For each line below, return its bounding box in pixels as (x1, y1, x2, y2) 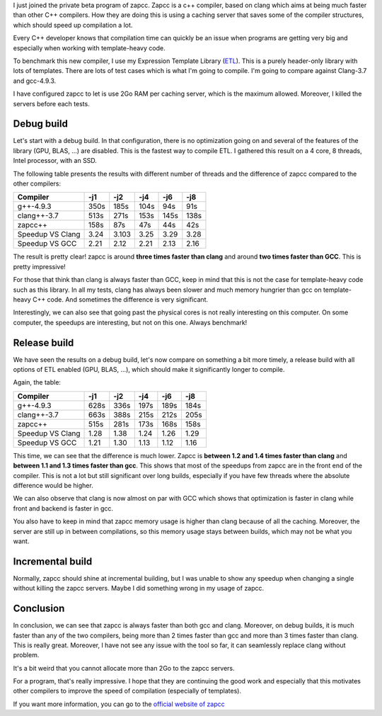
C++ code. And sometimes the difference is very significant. (32, 295, 209, 304)
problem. (13, 651, 40, 659)
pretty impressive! (13, 262, 66, 271)
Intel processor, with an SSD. (13, 157, 97, 165)
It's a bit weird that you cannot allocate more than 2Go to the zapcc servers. (13, 664, 235, 672)
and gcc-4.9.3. (13, 76, 57, 85)
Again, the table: (13, 378, 62, 387)
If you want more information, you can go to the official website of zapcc (13, 700, 226, 708)
